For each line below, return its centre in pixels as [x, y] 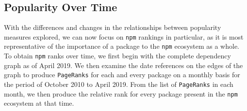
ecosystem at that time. [39, 103]
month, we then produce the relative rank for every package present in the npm [121, 93]
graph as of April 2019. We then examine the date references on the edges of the [123, 65]
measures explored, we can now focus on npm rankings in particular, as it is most [124, 36]
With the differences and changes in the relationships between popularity [113, 27]
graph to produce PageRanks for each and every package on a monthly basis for [122, 75]
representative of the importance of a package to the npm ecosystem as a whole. [122, 46]
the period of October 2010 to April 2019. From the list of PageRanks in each [119, 84]
